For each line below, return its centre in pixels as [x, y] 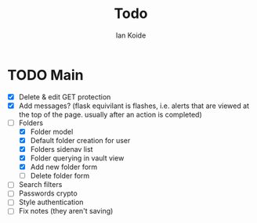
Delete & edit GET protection [65, 97]
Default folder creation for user [80, 140]
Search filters [40, 185]
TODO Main [45, 75]
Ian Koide [131, 35]
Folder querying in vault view [77, 158]
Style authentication [51, 202]
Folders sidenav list [62, 149]
